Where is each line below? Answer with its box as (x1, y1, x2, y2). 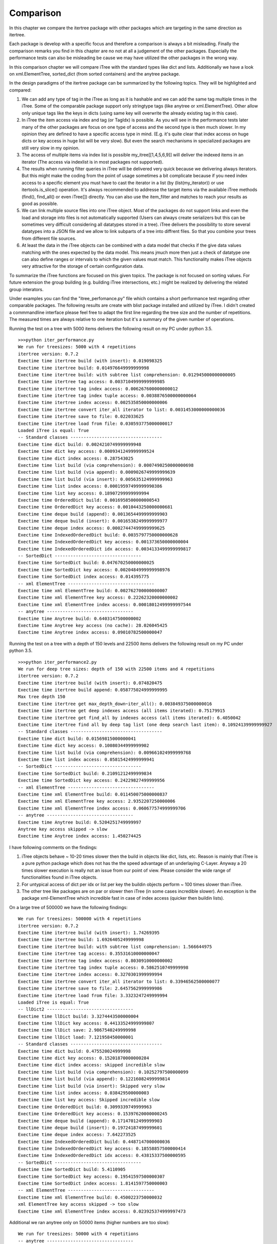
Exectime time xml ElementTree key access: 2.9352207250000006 (18, 799, 176, 804)
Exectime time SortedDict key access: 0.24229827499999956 (18, 778, 165, 783)
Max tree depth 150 (18, 694, 66, 700)
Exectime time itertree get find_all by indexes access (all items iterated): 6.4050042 (18, 715, 241, 721)
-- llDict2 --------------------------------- (18, 1007, 134, 1012)
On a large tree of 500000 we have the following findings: (9, 904, 128, 910)
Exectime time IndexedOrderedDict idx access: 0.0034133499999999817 (18, 546, 191, 552)
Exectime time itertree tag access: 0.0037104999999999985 (18, 379, 165, 385)
